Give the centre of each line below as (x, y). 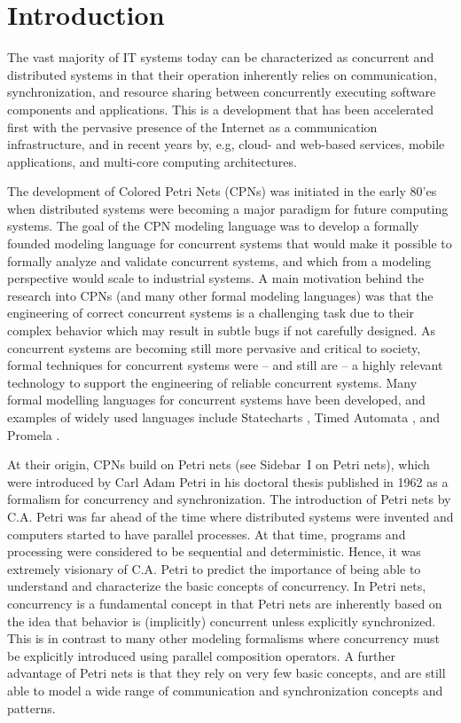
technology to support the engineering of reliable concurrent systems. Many (212, 382)
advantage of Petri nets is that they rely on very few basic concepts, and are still (227, 673)
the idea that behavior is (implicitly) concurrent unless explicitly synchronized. (222, 621)
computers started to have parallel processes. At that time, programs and (207, 534)
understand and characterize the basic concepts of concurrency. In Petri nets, (217, 586)
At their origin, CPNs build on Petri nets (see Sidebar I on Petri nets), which (219, 464)
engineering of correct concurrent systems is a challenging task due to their (211, 313)
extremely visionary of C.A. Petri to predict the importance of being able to (214, 568)
